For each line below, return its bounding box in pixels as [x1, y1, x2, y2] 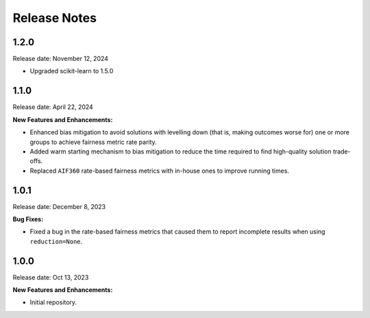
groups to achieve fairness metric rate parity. [29, 138, 157, 146]
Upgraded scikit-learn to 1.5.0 [29, 67, 114, 75]
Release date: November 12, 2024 [12, 55, 109, 63]
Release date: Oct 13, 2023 [12, 273, 89, 281]
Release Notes [12, 10, 97, 25]
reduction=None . [29, 237, 83, 245]
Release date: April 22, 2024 [12, 103, 94, 111]
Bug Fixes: [12, 215, 44, 223]
